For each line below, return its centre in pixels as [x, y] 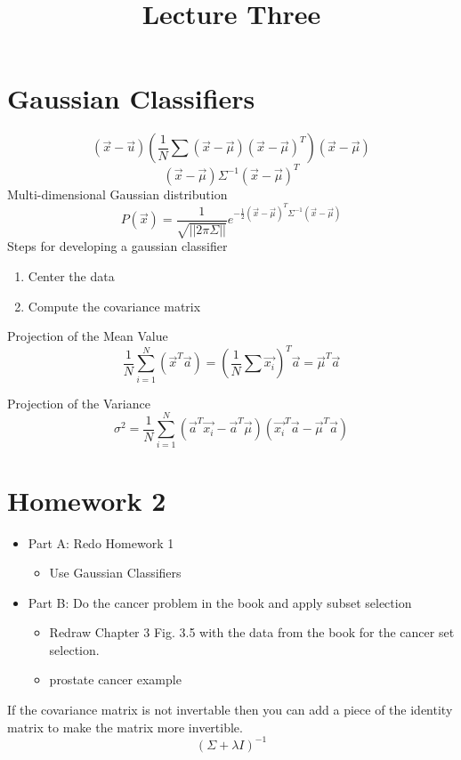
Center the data [71, 276]
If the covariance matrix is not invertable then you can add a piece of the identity [230, 710]
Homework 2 [87, 500]
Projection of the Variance [79, 403]
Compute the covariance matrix [114, 306]
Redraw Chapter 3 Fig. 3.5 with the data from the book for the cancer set [252, 632]
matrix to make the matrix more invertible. [125, 727]
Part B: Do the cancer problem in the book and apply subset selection [220, 602]
